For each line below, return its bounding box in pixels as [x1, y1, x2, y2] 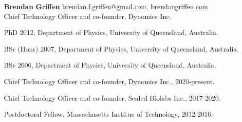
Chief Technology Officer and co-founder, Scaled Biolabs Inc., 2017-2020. [4, 92, 221, 103]
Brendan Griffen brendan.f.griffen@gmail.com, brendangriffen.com [4, 1, 208, 11]
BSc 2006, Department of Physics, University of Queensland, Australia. [4, 60, 216, 70]
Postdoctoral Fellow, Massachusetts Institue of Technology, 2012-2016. [4, 109, 213, 119]
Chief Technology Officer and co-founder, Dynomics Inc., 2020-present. [4, 76, 215, 86]
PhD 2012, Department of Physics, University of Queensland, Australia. [4, 27, 218, 37]
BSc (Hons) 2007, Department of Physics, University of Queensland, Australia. [4, 43, 239, 53]
